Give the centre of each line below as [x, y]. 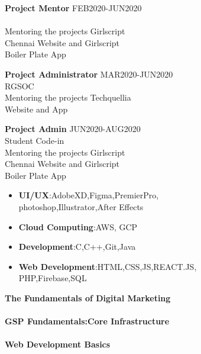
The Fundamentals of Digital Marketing [88, 297]
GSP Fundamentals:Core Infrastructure [87, 321]
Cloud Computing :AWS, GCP [78, 226]
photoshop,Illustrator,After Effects [81, 206]
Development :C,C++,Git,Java [77, 247]
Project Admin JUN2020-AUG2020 [73, 129]
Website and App [36, 109]
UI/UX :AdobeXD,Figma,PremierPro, [89, 195]
